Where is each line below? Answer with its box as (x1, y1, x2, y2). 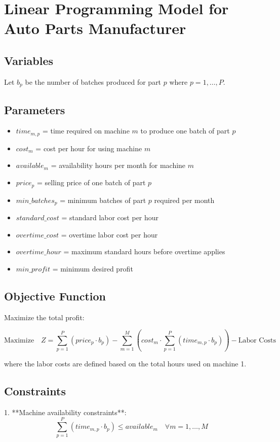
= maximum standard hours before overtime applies (63, 246, 225, 257)
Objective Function (4, 288, 106, 303)
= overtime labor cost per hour (61, 229, 158, 240)
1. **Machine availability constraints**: (4, 406, 127, 417)
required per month (154, 194, 215, 205)
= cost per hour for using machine (35, 143, 142, 153)
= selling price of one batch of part (36, 177, 146, 188)
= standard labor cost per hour (61, 212, 159, 222)
